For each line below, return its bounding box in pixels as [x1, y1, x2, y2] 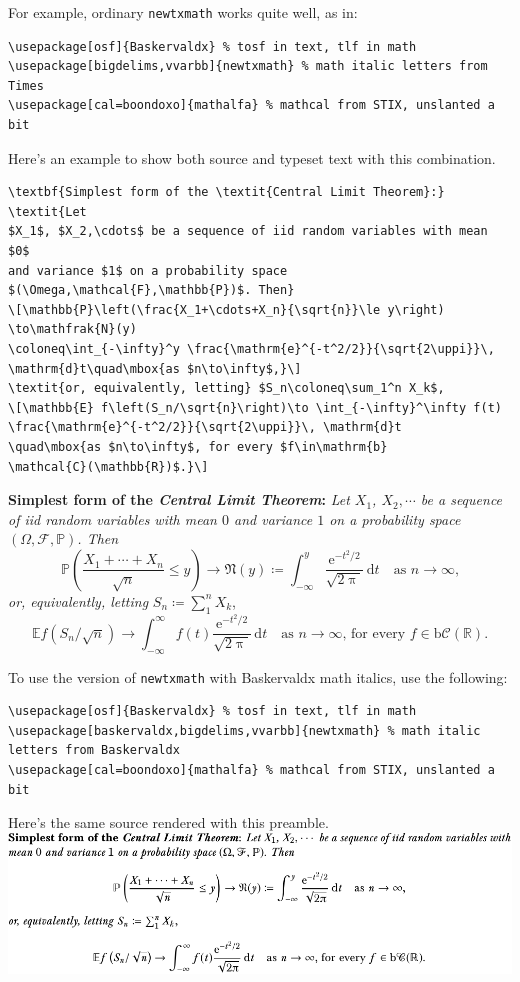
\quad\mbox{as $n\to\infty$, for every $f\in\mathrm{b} [8, 439, 388, 454]
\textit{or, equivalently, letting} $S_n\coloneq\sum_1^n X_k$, [8, 381, 445, 396]
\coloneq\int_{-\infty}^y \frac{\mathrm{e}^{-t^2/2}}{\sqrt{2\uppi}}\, [8, 341, 495, 356]
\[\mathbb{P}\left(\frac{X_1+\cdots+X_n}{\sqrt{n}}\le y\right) [8, 302, 445, 317]
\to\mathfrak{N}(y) [8, 322, 137, 337]
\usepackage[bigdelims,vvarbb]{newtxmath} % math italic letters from [8, 59, 488, 74]
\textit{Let [8, 204, 87, 219]
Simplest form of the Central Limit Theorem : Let [8, 489, 350, 510]
